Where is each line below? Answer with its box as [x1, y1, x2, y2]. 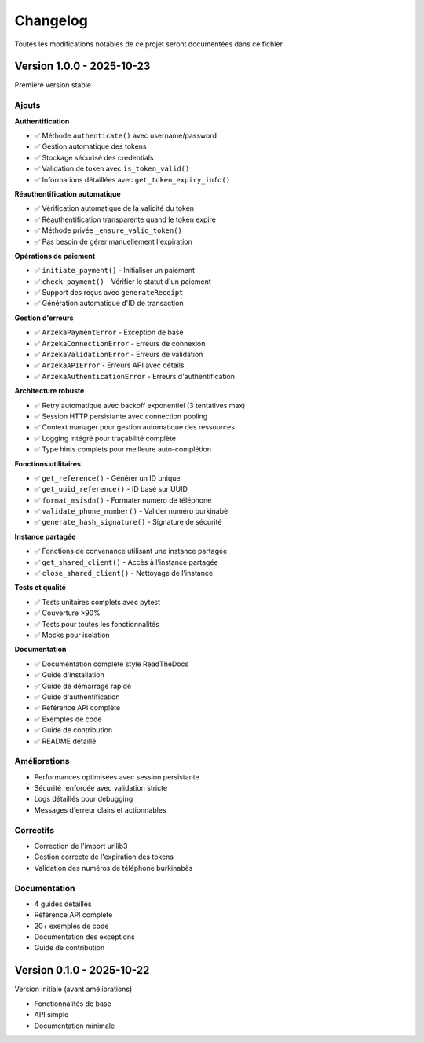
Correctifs [14, 824, 55, 835]
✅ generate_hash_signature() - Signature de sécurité [34, 518, 222, 527]
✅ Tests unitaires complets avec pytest [34, 597, 161, 606]
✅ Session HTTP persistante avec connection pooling [34, 411, 208, 421]
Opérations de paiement [14, 251, 96, 260]
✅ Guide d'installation [34, 670, 105, 680]
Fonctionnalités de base [34, 999, 111, 1008]
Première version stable [14, 80, 92, 90]
